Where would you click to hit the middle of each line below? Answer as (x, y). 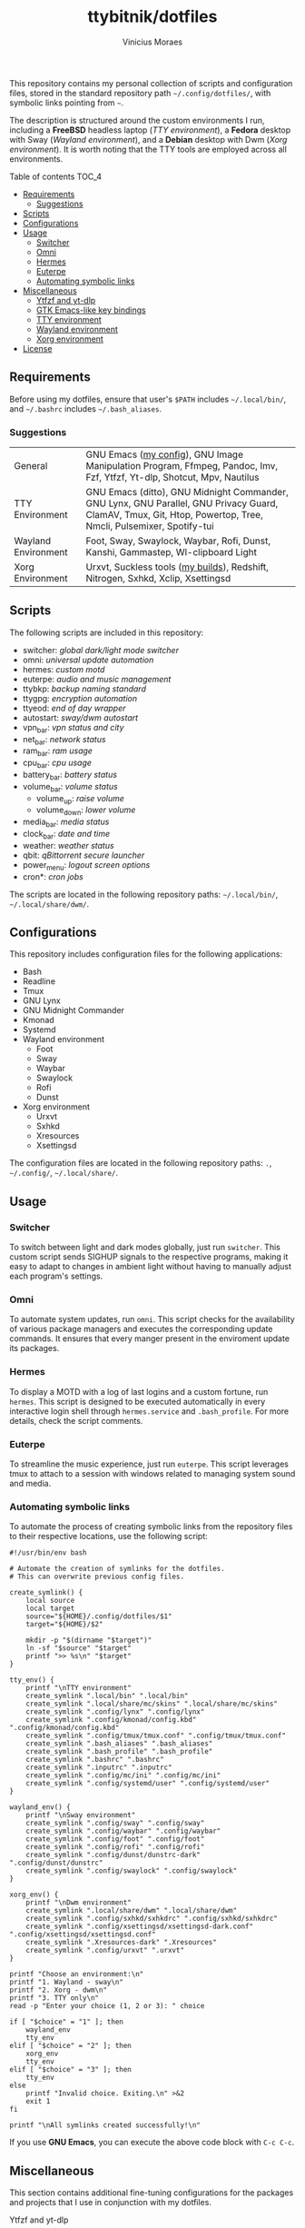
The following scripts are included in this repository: (107, 632)
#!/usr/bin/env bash (49, 1553)
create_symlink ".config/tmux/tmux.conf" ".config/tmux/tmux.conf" (156, 1736)
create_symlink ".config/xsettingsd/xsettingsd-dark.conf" (140, 1927)
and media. (30, 1484)
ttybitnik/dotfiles (152, 17)
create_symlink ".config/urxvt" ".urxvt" (105, 1951)
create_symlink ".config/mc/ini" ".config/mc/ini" (123, 1775)
